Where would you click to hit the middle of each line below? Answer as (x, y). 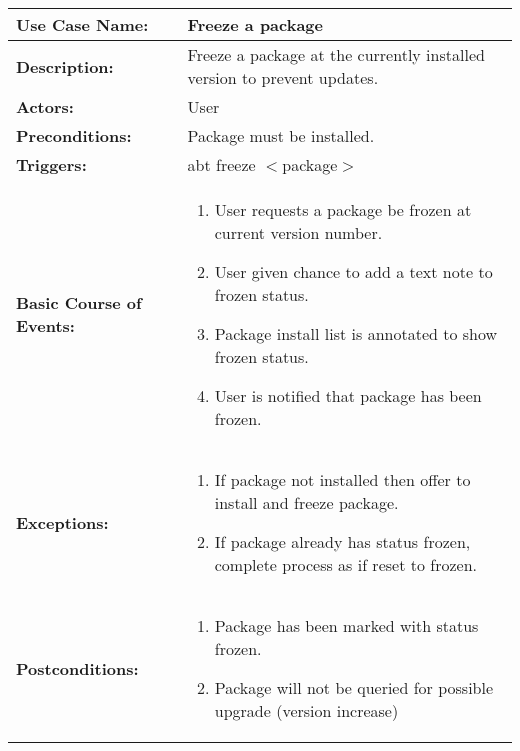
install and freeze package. (306, 502)
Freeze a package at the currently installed (336, 54)
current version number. (298, 232)
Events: (45, 325)
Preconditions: (74, 135)
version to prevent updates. (283, 77)
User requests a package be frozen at (343, 209)
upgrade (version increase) (306, 710)
